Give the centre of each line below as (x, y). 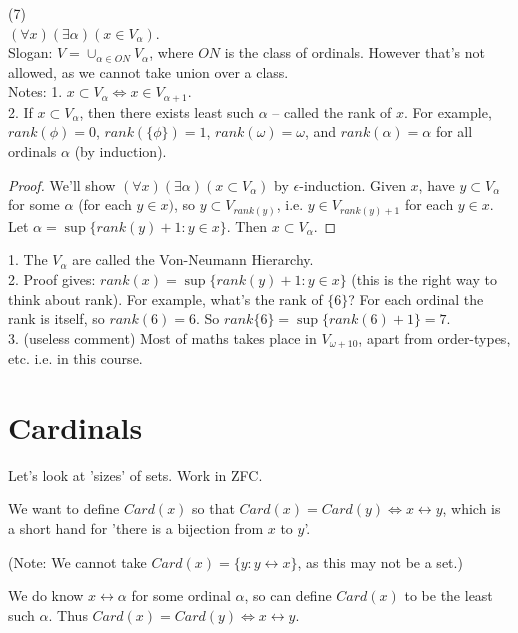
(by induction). (120, 151)
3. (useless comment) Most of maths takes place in (162, 337)
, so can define (288, 595)
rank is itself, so (56, 318)
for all (454, 131)
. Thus (68, 614)
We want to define (64, 508)
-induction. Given (352, 184)
